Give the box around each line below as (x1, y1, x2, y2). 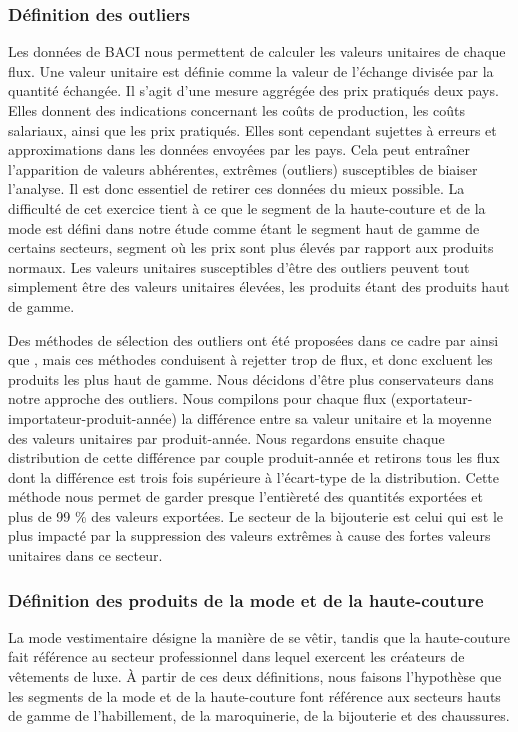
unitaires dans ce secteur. (8, 545, 163, 566)
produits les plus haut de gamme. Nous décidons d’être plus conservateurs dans (8, 368, 494, 389)
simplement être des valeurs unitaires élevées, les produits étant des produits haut (8, 276, 510, 297)
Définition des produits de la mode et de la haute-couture (8, 587, 484, 612)
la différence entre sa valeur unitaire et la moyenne (181, 407, 492, 428)
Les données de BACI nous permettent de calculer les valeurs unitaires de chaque (8, 41, 506, 62)
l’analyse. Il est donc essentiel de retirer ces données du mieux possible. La (8, 178, 465, 199)
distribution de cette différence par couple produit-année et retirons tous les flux (8, 447, 500, 468)
